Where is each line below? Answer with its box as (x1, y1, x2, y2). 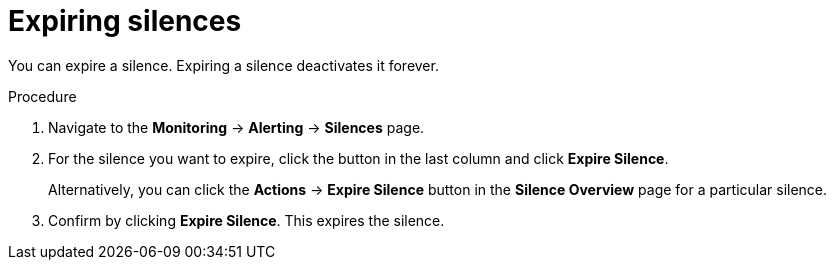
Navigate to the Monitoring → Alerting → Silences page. (48, 118, 425, 136)
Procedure (8, 87, 77, 105)
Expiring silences (8, 4, 242, 38)
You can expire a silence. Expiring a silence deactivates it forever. (8, 56, 439, 74)
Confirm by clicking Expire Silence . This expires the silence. (48, 211, 445, 229)
